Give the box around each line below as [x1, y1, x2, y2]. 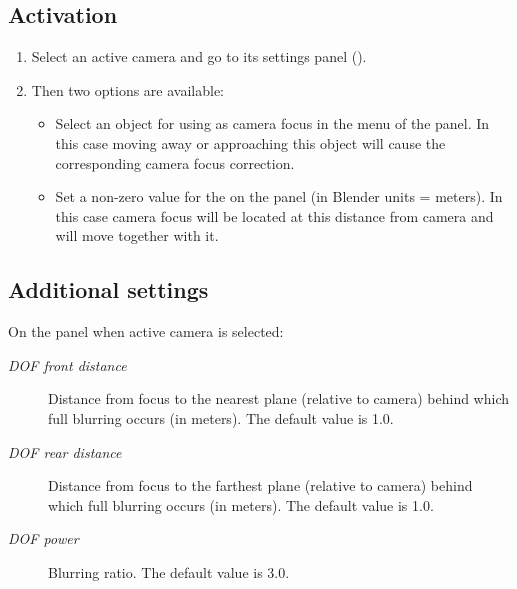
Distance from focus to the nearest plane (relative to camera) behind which [48, 388, 510, 409]
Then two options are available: [31, 79, 225, 100]
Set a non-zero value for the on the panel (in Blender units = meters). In [55, 186, 503, 207]
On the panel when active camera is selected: [8, 321, 284, 342]
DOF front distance [8, 354, 127, 375]
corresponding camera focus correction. [55, 152, 295, 173]
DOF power [8, 528, 79, 549]
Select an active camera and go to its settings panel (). [31, 46, 367, 67]
